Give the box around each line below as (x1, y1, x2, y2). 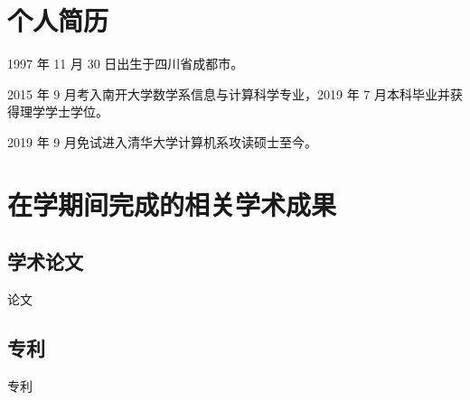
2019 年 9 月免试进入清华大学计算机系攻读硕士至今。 (7, 132, 317, 151)
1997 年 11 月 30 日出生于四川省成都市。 (7, 54, 244, 73)
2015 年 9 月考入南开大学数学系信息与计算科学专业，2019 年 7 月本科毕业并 (7, 84, 450, 103)
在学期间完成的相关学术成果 (7, 185, 337, 222)
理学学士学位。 (19, 102, 108, 121)
